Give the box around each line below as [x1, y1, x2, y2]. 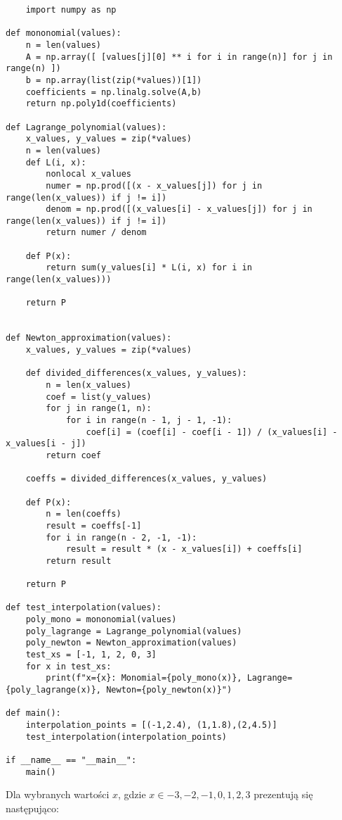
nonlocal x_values [46, 169, 131, 179]
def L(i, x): [25, 157, 86, 168]
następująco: [6, 800, 59, 815]
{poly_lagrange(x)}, [6, 685, 102, 695]
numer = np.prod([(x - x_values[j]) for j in [46, 180, 263, 191]
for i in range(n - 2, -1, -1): [46, 532, 197, 543]
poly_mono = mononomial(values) [25, 614, 177, 625]
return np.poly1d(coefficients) [25, 99, 177, 109]
